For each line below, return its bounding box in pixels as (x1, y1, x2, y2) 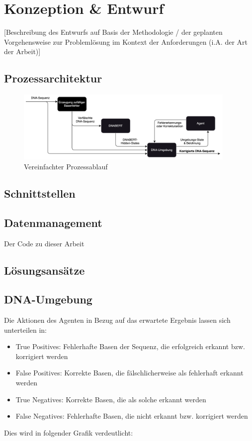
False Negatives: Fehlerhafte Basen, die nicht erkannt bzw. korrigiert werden (15, 411, 248, 421)
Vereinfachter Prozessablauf (24, 161, 108, 171)
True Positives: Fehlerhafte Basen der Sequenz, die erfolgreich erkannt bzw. (15, 341, 245, 352)
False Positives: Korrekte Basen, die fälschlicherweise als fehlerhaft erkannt (15, 367, 244, 378)
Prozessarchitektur (4, 71, 102, 86)
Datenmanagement (4, 215, 102, 230)
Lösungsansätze (4, 262, 85, 278)
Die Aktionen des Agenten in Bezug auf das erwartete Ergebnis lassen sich (4, 315, 231, 325)
